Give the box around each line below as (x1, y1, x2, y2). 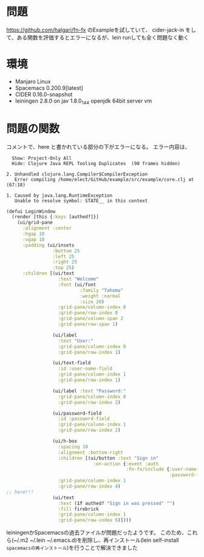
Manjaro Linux (15, 78, 51, 85)
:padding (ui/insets (22, 242, 75, 248)
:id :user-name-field (58, 366, 113, 372)
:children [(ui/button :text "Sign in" (58, 455, 159, 461)
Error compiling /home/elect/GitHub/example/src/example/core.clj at (14, 176, 194, 182)
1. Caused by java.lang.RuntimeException (6, 192, 113, 199)
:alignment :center (22, 225, 72, 231)
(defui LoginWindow (6, 208, 56, 214)
